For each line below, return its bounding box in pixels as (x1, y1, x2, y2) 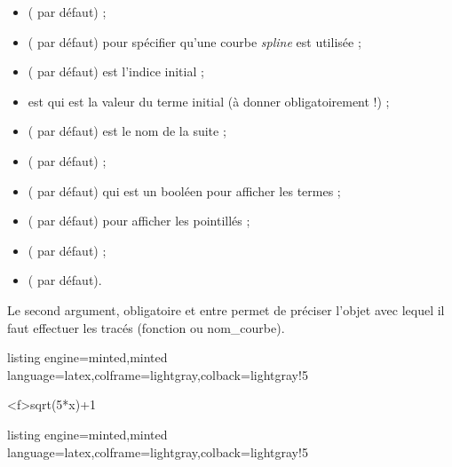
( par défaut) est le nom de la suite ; (28, 122, 226, 140)
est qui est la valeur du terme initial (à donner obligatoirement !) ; (28, 91, 390, 110)
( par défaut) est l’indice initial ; (28, 62, 204, 81)
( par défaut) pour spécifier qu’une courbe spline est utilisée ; (28, 32, 361, 51)
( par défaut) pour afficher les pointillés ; (28, 211, 250, 230)
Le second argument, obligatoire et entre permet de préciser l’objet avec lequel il (7, 300, 445, 319)
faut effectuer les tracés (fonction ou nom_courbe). (7, 318, 285, 336)
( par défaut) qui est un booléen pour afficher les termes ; (28, 181, 341, 200)
